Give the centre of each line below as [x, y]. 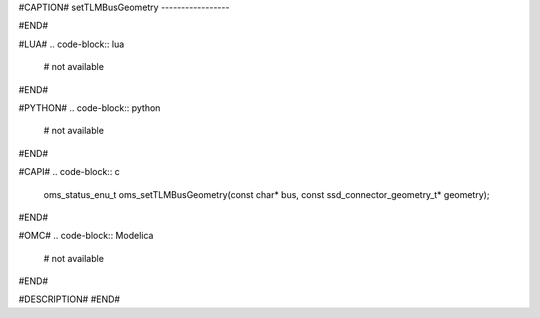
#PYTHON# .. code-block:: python [89, 107]
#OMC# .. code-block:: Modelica [86, 236]
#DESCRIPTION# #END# [69, 299]
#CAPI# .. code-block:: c [69, 172]
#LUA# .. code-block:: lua [71, 44]
